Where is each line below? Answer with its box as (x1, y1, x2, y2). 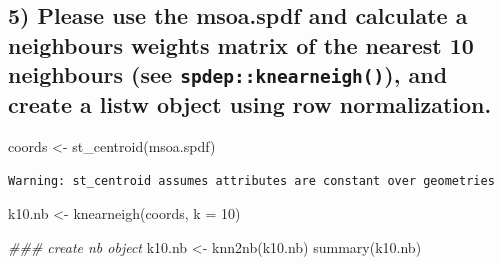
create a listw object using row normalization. (8, 89, 492, 120)
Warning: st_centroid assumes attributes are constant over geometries (8, 173, 495, 188)
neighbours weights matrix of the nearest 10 (8, 29, 474, 60)
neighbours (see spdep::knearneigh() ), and (8, 59, 448, 90)
